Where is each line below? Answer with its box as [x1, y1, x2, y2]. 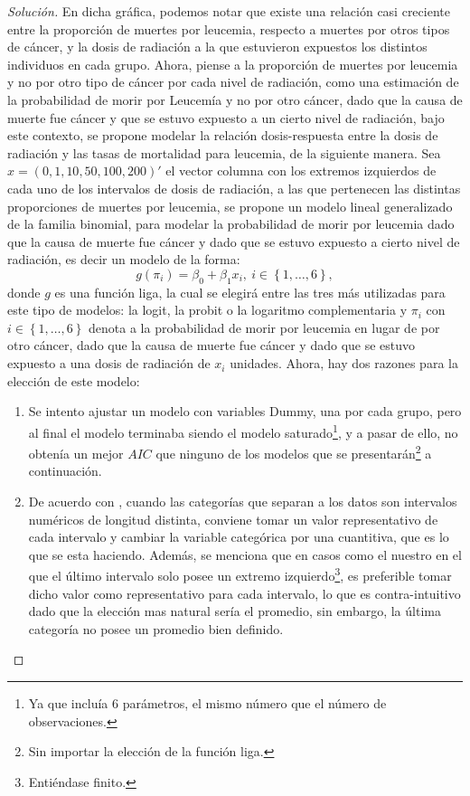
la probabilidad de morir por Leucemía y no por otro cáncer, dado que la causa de [7, 90, 463, 109]
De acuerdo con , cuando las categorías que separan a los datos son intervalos [28, 491, 457, 510]
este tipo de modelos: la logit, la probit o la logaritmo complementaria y [7, 300, 408, 319]
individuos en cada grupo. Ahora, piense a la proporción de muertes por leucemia [7, 54, 458, 73]
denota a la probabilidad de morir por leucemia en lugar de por [89, 317, 440, 336]
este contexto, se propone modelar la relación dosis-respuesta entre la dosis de [7, 126, 438, 145]
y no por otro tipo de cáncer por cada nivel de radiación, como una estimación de [7, 72, 459, 91]
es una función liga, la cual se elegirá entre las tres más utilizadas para [54, 282, 446, 301]
